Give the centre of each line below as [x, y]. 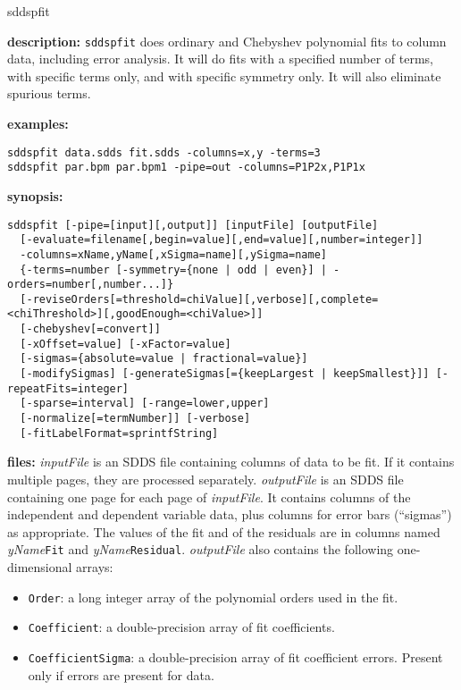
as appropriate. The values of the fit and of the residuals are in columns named [224, 531]
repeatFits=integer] [68, 388]
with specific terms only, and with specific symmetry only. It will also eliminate [224, 76]
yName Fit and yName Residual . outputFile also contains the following [201, 549]
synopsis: [35, 195]
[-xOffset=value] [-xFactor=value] [126, 344]
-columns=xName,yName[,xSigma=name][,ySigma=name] [173, 254]
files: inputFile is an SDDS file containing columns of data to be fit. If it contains [231, 462]
